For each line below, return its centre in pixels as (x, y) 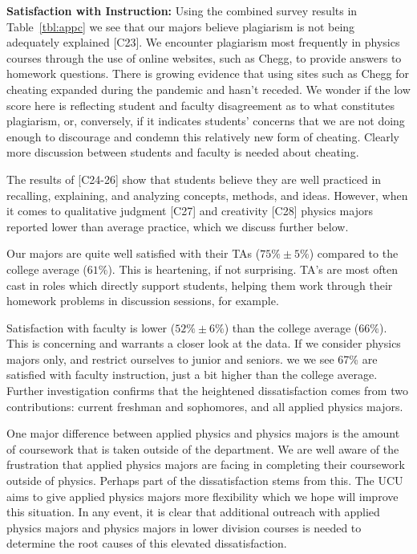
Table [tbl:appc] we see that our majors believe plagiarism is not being (181, 26)
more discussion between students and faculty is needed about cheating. (183, 152)
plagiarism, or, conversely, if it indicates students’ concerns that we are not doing (206, 121)
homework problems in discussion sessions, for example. (143, 301)
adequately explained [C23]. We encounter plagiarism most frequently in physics (203, 42)
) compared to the (354, 253)
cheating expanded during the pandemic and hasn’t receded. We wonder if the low (208, 89)
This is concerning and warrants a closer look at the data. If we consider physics (204, 343)
